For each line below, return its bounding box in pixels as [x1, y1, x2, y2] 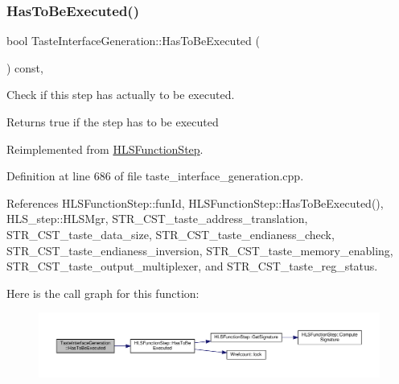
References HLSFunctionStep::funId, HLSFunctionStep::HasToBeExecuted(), [6, 194, 384, 211]
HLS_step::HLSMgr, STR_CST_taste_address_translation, [6, 210, 308, 227]
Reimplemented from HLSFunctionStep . [6, 140, 204, 157]
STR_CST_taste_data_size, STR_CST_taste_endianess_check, [6, 225, 335, 242]
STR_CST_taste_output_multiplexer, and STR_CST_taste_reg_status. [6, 258, 378, 275]
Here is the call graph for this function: [6, 284, 199, 301]
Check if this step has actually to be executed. [6, 86, 235, 103]
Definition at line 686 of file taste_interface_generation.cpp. [6, 167, 304, 184]
